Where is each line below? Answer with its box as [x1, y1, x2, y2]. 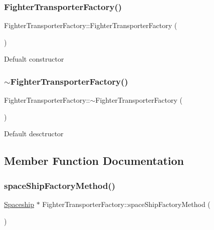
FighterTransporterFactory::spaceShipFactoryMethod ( [42, 199, 210, 209]
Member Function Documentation [4, 153, 184, 168]
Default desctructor [4, 128, 64, 139]
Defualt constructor [4, 54, 64, 64]
